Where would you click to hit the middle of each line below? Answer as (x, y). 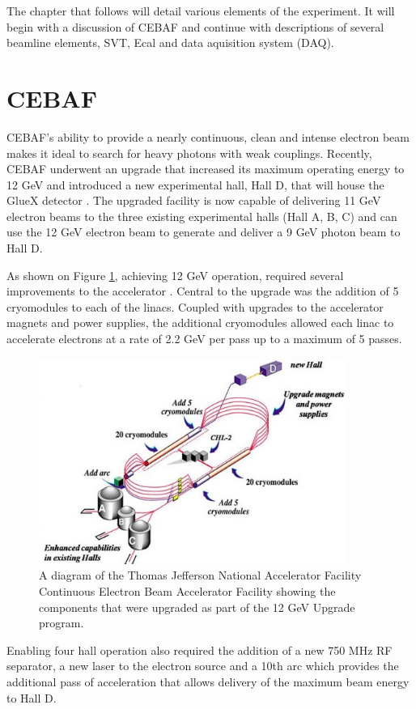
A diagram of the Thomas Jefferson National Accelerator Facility (200, 575)
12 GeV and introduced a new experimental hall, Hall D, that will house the (195, 184)
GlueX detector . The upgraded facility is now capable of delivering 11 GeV (194, 200)
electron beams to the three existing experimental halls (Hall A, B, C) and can (202, 216)
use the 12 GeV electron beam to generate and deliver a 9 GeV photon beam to (204, 232)
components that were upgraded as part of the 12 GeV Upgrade (197, 607)
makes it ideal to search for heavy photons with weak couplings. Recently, (189, 153)
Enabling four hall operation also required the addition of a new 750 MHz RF (200, 650)
